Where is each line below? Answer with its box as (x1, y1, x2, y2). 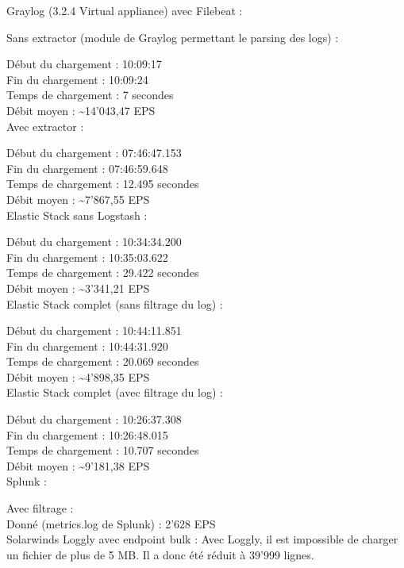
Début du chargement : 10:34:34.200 (6, 233, 182, 250)
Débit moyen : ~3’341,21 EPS (6, 279, 150, 296)
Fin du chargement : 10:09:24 (6, 71, 148, 87)
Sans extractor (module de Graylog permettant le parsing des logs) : (6, 29, 339, 45)
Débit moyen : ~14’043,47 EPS (6, 102, 156, 118)
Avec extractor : (6, 117, 84, 134)
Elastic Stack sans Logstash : (6, 206, 148, 223)
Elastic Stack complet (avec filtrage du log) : (6, 384, 223, 401)
